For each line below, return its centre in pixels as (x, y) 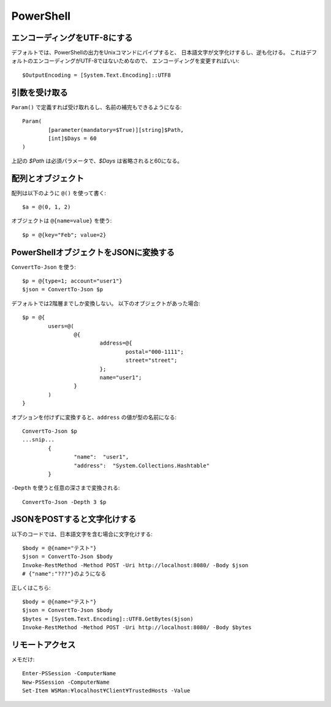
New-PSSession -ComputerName (66, 682)
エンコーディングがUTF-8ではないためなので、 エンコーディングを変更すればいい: (136, 61)
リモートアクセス (44, 645)
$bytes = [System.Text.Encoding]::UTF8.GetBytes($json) (108, 619)
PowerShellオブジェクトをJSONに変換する (93, 252)
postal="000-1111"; (154, 352)
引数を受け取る (40, 92)
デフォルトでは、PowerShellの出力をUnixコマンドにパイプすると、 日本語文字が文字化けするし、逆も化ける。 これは (159, 53)
